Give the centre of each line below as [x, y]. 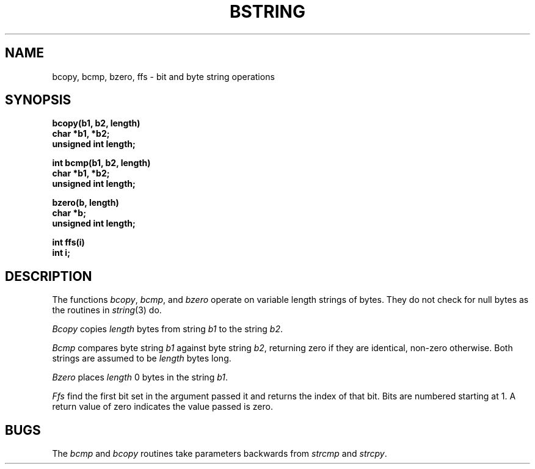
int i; [61, 253]
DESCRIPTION [49, 276]
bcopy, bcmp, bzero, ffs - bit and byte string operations [163, 76]
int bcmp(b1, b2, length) [101, 163]
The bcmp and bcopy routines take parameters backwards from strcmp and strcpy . [220, 454]
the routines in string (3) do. [107, 310]
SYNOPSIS [38, 100]
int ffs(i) [68, 242]
